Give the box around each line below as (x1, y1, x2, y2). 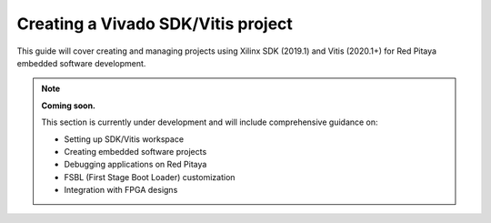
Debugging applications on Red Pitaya (64, 159, 207, 170)
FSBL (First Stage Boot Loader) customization (64, 171, 235, 182)
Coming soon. (41, 100, 95, 111)
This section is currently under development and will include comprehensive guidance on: (41, 117, 378, 127)
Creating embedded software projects (64, 146, 207, 157)
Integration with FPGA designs (64, 185, 178, 196)
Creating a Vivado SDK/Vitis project (16, 14, 293, 34)
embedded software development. (16, 57, 146, 68)
